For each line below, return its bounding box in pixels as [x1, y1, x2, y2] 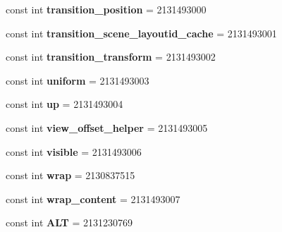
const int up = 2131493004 [6, 97, 123, 111]
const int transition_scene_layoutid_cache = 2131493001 [6, 25, 277, 40]
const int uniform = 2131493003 [6, 73, 149, 87]
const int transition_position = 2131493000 [6, 2, 207, 16]
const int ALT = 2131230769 [6, 215, 133, 230]
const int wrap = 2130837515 [6, 168, 135, 183]
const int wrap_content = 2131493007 [6, 191, 180, 206]
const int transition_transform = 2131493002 [6, 49, 216, 64]
